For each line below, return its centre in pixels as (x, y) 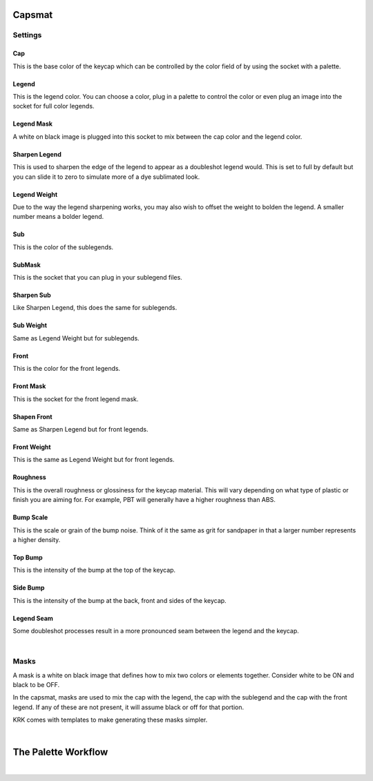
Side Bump (29, 588)
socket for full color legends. (54, 106)
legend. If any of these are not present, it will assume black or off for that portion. (128, 707)
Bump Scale (30, 517)
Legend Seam (33, 618)
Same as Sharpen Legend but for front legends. (80, 430)
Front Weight (32, 447)
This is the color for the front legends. (67, 369)
